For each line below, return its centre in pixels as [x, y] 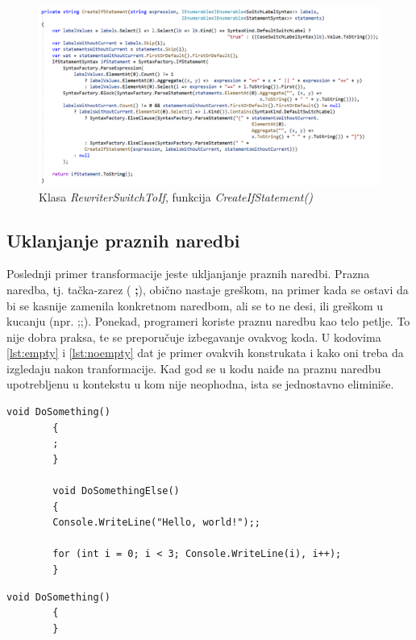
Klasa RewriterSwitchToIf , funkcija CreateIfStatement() [176, 196]
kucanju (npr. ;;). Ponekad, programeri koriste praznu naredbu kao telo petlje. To [208, 321]
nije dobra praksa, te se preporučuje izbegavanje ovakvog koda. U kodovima [194, 337]
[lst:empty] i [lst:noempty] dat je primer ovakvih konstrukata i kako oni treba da [205, 353]
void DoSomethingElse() [116, 491]
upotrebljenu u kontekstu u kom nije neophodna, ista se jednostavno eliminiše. [200, 384]
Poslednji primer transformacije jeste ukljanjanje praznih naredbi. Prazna [188, 274]
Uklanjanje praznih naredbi [123, 240]
